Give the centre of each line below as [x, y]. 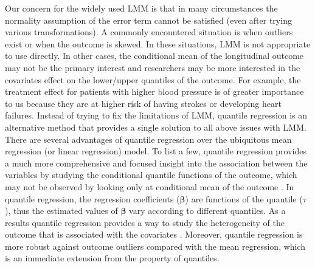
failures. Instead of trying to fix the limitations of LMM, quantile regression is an [156, 115]
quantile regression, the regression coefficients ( [92, 198]
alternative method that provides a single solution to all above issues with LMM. [156, 127]
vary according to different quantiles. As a [207, 211]
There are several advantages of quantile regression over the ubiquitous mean [148, 139]
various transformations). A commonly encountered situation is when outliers [149, 32]
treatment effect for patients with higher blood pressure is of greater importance [154, 91]
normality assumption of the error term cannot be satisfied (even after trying [148, 20]
